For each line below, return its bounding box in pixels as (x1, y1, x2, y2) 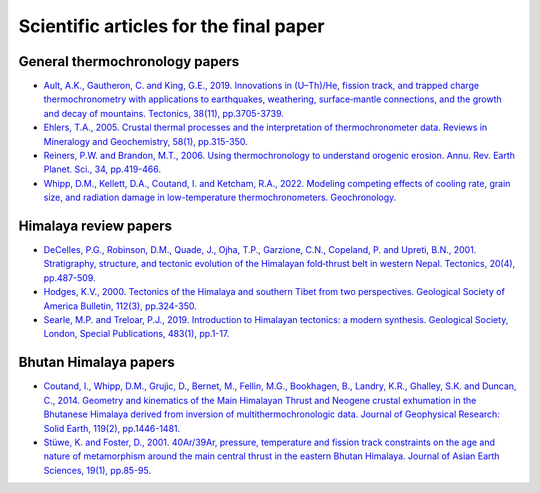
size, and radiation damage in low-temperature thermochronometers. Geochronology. (43, 191, 397, 204)
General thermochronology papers (18, 53, 240, 70)
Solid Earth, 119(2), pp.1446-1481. (43, 422, 181, 434)
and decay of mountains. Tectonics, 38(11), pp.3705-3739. (43, 107, 284, 119)
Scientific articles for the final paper (18, 15, 325, 37)
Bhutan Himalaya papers (18, 354, 175, 371)
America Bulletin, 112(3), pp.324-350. (43, 300, 197, 312)
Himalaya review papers (18, 218, 173, 234)
